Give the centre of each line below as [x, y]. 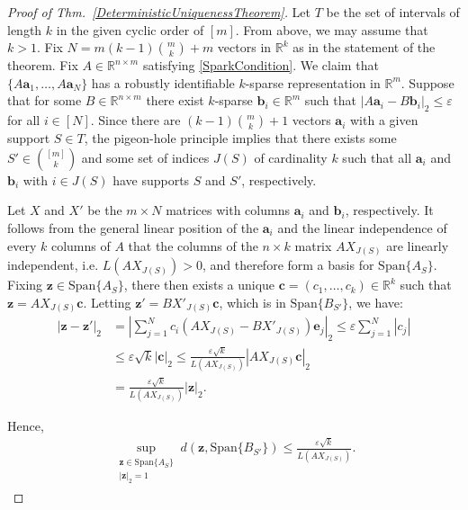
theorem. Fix [43, 65]
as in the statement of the [364, 47]
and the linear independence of [362, 227]
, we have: [376, 302]
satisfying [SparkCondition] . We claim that [261, 65]
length [25, 29]
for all [24, 120]
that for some [45, 100]
